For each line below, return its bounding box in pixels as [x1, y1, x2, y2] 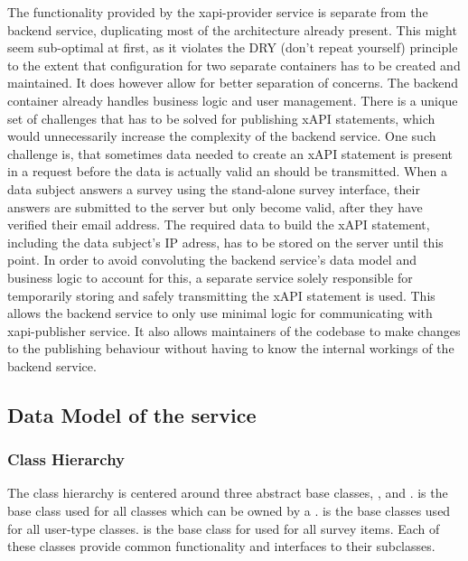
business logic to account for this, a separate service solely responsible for [7, 267, 413, 286]
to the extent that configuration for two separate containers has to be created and [7, 55, 461, 74]
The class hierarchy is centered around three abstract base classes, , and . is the [7, 483, 448, 502]
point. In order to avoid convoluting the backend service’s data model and [7, 250, 417, 269]
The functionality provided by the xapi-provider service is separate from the [7, 3, 428, 21]
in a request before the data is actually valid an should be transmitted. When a [7, 162, 447, 181]
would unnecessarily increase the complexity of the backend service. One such [7, 126, 436, 145]
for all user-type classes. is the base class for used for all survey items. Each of [7, 519, 440, 538]
